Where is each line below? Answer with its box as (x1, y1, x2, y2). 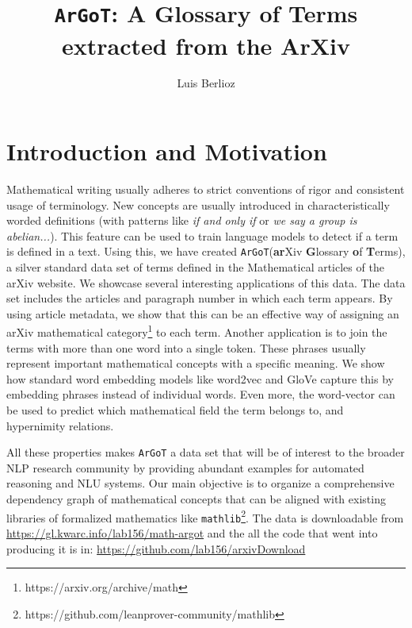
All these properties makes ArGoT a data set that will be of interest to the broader (6, 444, 405, 460)
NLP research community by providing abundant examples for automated (6, 459, 364, 476)
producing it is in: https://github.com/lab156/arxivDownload (6, 540, 306, 557)
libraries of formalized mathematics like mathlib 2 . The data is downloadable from (6, 507, 404, 526)
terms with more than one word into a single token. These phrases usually (6, 339, 366, 356)
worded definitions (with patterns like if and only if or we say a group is (6, 212, 357, 229)
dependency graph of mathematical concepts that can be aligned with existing (6, 491, 386, 507)
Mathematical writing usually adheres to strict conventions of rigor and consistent (6, 180, 405, 197)
